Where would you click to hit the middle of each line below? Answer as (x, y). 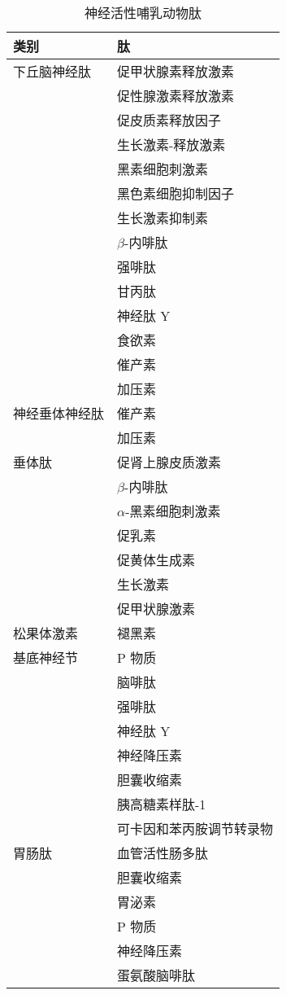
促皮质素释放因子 (169, 120)
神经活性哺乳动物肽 (143, 13)
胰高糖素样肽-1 (162, 804)
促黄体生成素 (156, 560)
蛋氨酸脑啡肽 (156, 975)
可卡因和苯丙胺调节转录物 (195, 828)
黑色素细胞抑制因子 (176, 193)
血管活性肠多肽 (163, 853)
